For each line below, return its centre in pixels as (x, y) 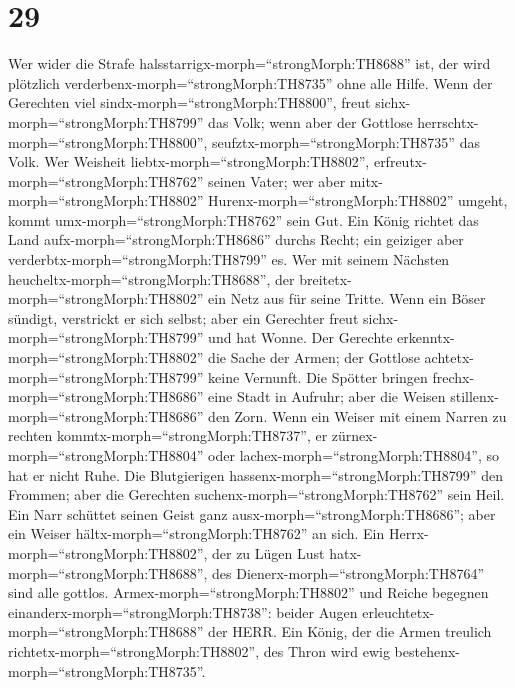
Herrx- (408, 533)
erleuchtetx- (398, 611)
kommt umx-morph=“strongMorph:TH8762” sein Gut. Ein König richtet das (243, 219)
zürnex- (354, 435)
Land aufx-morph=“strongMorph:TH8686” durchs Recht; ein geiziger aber (236, 239)
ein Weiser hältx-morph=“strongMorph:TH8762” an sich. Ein (196, 533)
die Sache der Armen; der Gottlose (314, 357)
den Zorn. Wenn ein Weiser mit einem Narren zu (357, 415)
